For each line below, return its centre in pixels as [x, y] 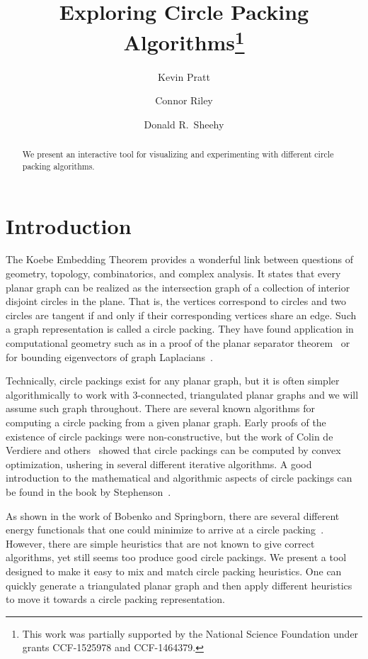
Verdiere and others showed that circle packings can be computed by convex [173, 450]
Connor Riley [184, 100]
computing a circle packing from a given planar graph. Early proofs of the [166, 422]
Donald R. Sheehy [184, 124]
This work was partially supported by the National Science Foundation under [190, 633]
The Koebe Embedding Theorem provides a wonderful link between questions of [179, 259]
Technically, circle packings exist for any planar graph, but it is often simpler [173, 381]
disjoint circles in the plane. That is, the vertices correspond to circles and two [176, 301]
